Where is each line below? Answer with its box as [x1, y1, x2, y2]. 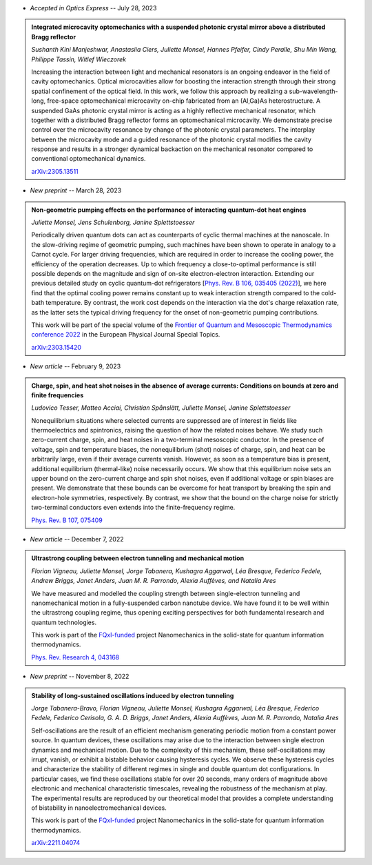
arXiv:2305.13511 [31, 167, 79, 175]
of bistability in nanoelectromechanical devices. [31, 804, 167, 812]
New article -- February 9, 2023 [30, 362, 121, 370]
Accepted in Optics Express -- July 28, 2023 [30, 4, 157, 12]
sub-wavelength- [289, 87, 338, 95]
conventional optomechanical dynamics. [31, 155, 146, 163]
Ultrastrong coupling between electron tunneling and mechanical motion [31, 554, 245, 562]
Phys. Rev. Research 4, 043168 [31, 653, 120, 662]
